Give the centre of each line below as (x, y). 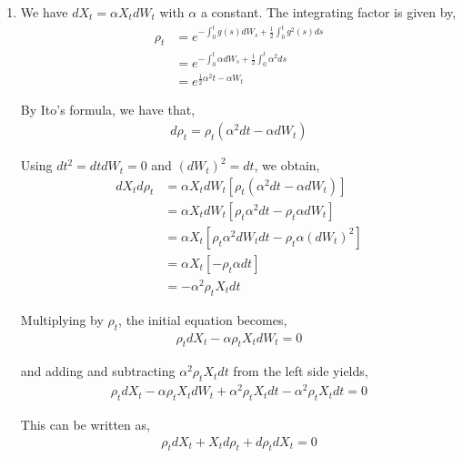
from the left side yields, (301, 371)
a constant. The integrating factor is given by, (328, 12)
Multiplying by (62, 319)
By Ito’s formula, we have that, (108, 110)
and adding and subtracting (98, 371)
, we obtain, (287, 165)
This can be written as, (85, 425)
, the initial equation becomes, (203, 319)
